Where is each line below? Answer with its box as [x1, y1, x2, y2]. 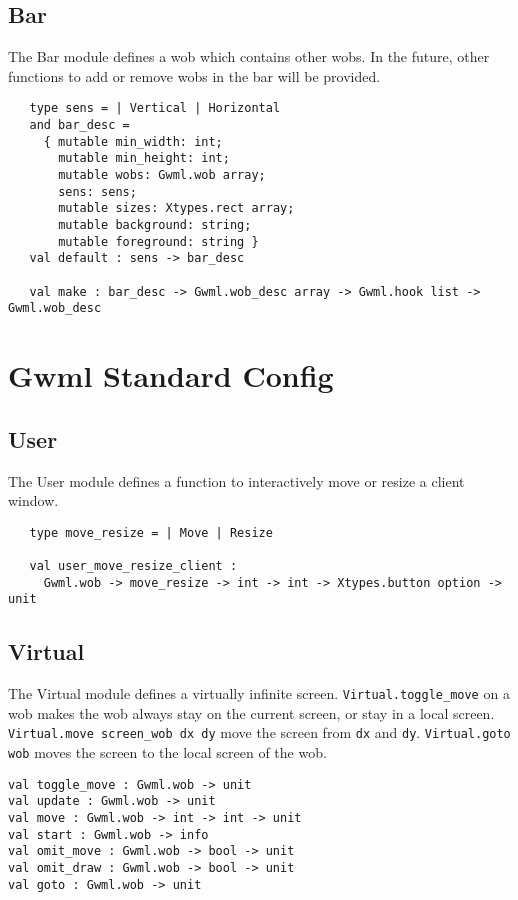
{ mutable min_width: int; [43, 134, 223, 149]
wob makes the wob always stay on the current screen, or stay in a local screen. [8, 702, 495, 723]
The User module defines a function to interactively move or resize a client [8, 470, 465, 491]
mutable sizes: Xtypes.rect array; [58, 201, 295, 216]
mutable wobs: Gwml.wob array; [58, 168, 266, 183]
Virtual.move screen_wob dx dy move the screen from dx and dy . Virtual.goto [8, 722, 511, 743]
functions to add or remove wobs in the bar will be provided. [8, 65, 381, 86]
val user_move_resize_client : [29, 559, 238, 573]
